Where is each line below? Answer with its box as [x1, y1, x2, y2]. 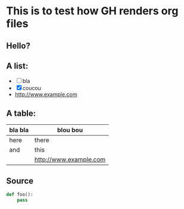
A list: [6, 61, 29, 71]
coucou [22, 85, 42, 92]
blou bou [57, 126, 83, 134]
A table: [6, 108, 36, 118]
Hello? [6, 41, 31, 51]
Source [6, 176, 34, 186]
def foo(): [6, 192, 33, 198]
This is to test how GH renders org [6, 4, 179, 18]
